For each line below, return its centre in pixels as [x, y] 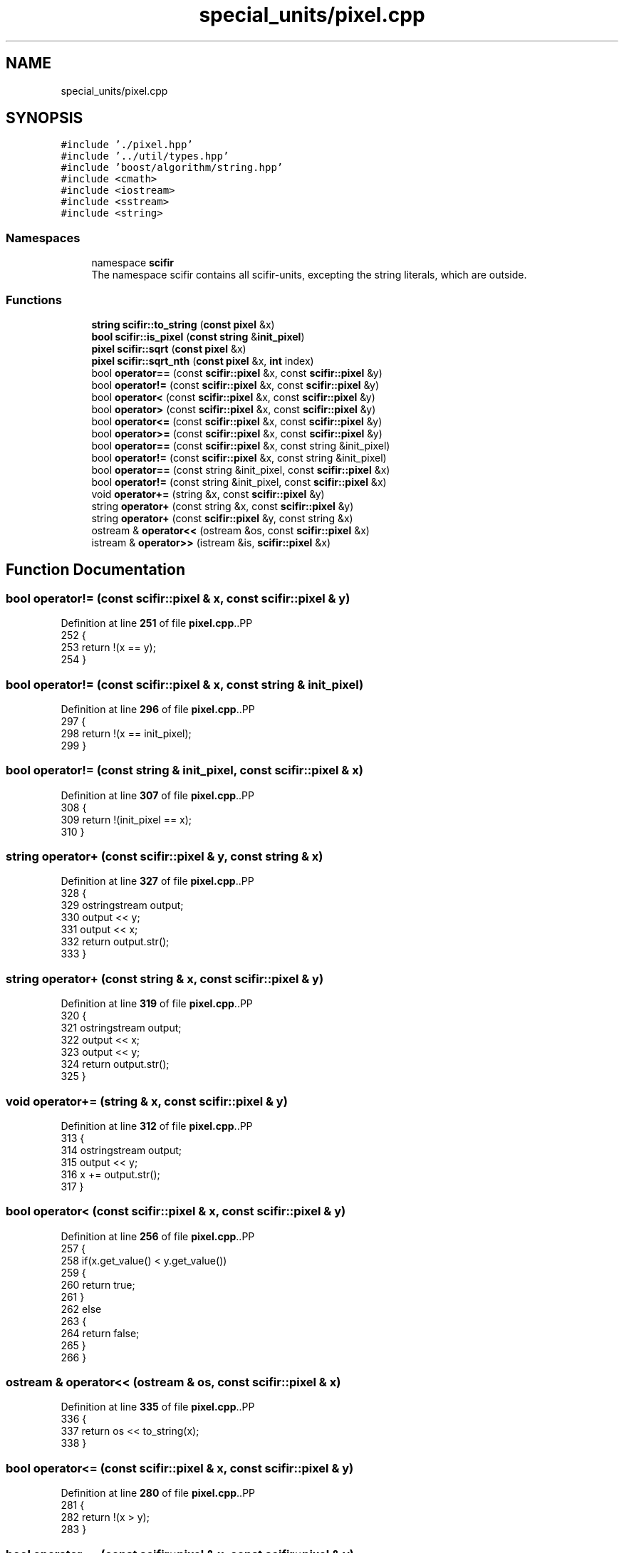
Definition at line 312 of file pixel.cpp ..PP [157, 1126]
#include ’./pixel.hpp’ [127, 145]
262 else [81, 1309]
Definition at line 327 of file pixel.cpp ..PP [157, 881]
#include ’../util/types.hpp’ [145, 156]
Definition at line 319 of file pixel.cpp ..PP [157, 1004]
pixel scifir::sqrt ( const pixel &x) [169, 348]
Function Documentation [95, 570]
